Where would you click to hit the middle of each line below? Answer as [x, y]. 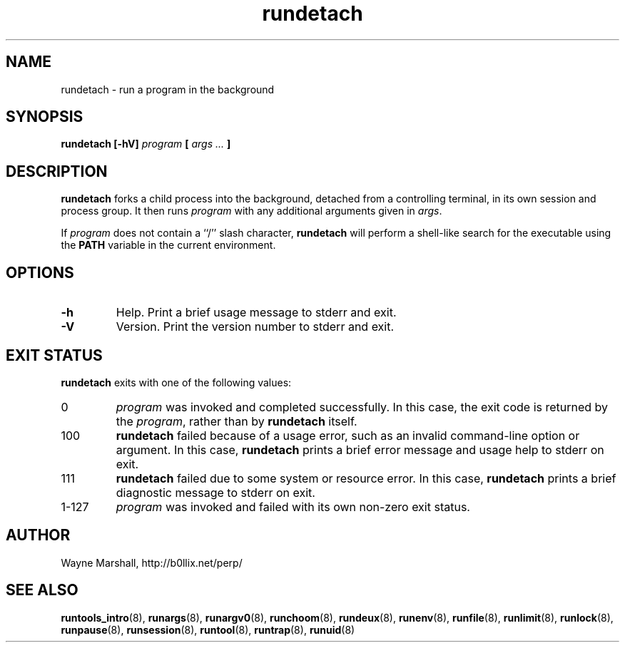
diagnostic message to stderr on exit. [215, 492]
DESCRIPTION [57, 171]
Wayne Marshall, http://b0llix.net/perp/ [152, 562]
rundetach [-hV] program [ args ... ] [146, 144]
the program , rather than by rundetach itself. [237, 421]
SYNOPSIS [45, 117]
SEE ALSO [42, 590]
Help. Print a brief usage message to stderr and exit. [256, 313]
